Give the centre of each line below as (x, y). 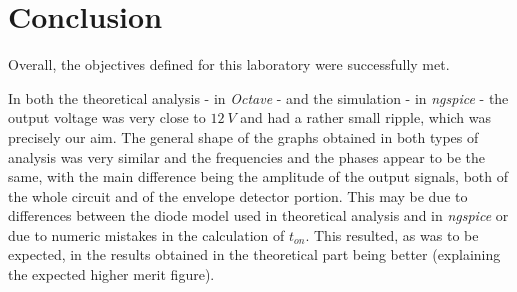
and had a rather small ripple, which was (366, 117)
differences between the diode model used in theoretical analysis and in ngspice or (258, 215)
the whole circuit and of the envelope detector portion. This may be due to (238, 195)
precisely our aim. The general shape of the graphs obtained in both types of (243, 136)
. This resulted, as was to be (392, 234)
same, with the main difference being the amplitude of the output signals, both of (258, 176)
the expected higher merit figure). (111, 274)
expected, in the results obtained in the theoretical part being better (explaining (254, 254)
